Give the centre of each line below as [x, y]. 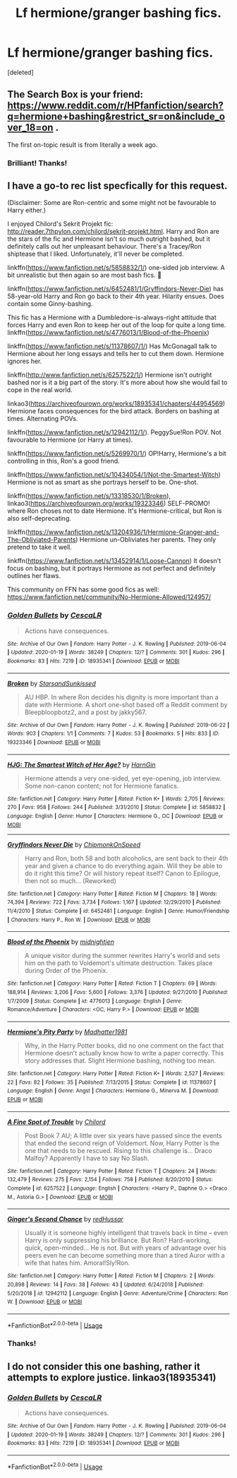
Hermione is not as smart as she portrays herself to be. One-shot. [103, 483]
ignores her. [25, 361]
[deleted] [20, 72]
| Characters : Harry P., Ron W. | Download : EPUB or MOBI [79, 920]
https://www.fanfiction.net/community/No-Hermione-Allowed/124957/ [109, 597]
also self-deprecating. [39, 519]
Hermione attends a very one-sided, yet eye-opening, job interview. [123, 778]
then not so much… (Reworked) [70, 880]
